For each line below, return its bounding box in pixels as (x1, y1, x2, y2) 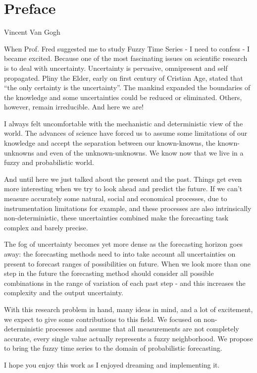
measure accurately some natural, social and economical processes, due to (4, 193, 227, 204)
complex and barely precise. (4, 222, 88, 232)
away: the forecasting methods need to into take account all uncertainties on (4, 249, 236, 259)
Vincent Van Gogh (4, 27, 60, 37)
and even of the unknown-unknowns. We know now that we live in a (36, 147, 244, 158)
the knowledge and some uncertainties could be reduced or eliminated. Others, (4, 92, 242, 102)
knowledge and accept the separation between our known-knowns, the (4, 138, 215, 148)
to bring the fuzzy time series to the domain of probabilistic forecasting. (4, 343, 222, 353)
